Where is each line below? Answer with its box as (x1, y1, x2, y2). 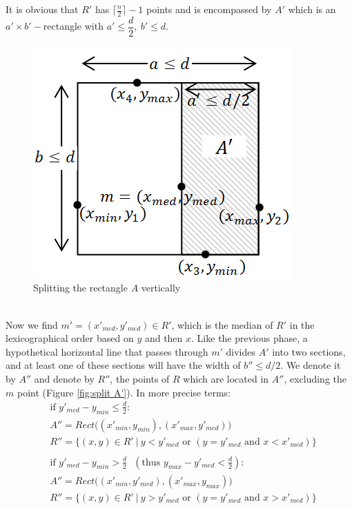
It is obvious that (6, 2, 79, 16)
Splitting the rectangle (33, 280, 128, 295)
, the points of (110, 372, 170, 386)
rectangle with (43, 19, 104, 33)
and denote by (34, 372, 95, 386)
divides (226, 344, 256, 358)
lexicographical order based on (6, 331, 134, 345)
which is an (288, 2, 336, 16)
